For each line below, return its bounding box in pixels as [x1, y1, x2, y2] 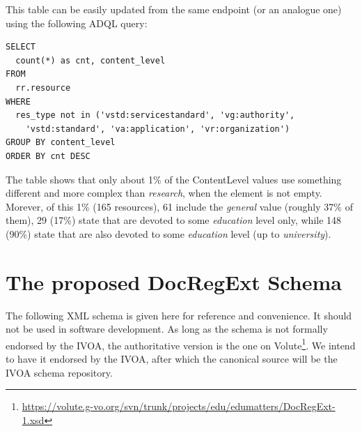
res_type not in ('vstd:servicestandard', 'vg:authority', [15, 110, 295, 121]
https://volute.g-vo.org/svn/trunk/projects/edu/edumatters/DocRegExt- [22, 399, 336, 414]
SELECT [6, 42, 36, 52]
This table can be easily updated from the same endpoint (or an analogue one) [6, 2, 342, 16]
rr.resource [15, 82, 71, 93]
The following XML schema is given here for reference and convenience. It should [6, 308, 352, 322]
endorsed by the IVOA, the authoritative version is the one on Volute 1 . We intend [6, 335, 356, 352]
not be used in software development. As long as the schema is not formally [6, 322, 328, 336]
